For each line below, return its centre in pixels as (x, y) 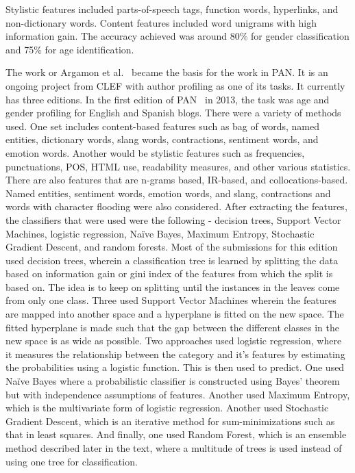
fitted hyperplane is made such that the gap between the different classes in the (172, 327)
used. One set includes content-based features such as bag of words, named (162, 126)
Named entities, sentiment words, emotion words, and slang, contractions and (168, 193)
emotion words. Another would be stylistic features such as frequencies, (155, 152)
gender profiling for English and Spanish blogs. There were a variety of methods (173, 113)
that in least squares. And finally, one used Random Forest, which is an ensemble (176, 434)
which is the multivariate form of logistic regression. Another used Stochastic (167, 408)
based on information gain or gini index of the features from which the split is (169, 273)
